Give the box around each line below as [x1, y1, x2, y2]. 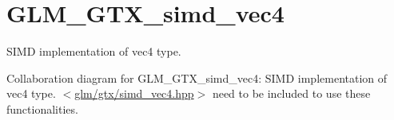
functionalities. [6, 100, 78, 117]
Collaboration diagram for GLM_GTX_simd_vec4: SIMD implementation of [6, 69, 388, 86]
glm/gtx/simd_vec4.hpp [74, 85, 194, 102]
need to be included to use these [212, 85, 371, 102]
